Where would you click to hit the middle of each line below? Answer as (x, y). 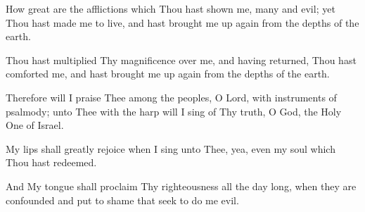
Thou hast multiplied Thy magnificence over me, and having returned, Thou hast (181, 60)
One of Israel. (35, 125)
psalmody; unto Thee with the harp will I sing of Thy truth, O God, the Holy (174, 111)
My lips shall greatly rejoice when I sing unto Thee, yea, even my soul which (171, 148)
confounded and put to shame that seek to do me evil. (122, 200)
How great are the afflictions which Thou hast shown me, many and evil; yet (171, 8)
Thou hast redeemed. (51, 162)
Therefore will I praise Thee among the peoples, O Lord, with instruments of (171, 97)
